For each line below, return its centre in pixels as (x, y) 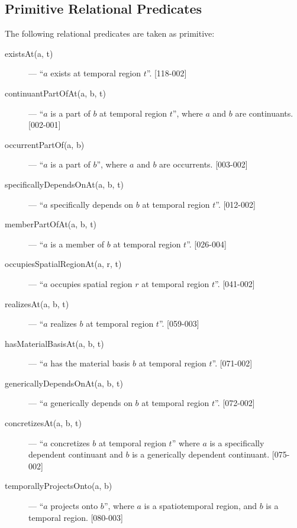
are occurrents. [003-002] (204, 164)
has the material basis (90, 363)
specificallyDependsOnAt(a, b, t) (64, 184)
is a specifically (237, 442)
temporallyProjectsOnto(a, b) (59, 486)
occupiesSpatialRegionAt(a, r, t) (63, 264)
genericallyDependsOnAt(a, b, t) (64, 383)
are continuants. (264, 113)
